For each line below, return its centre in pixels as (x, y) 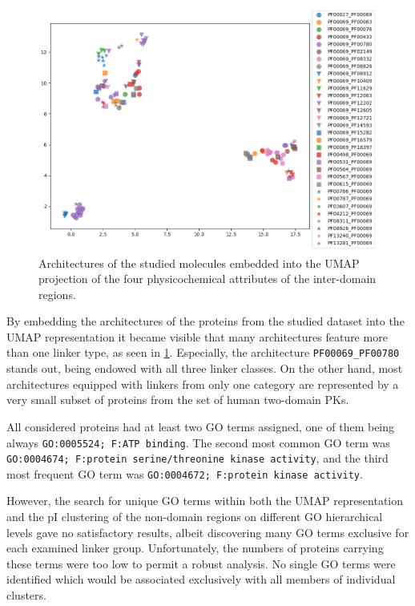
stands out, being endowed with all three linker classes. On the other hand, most (205, 368)
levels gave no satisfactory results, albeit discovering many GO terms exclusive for (208, 532)
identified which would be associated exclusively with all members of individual (201, 579)
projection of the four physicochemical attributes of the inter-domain (207, 279)
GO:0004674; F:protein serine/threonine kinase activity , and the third (197, 458)
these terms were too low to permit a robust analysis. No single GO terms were (201, 563)
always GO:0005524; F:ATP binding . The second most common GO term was (198, 442)
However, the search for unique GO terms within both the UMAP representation (205, 501)
